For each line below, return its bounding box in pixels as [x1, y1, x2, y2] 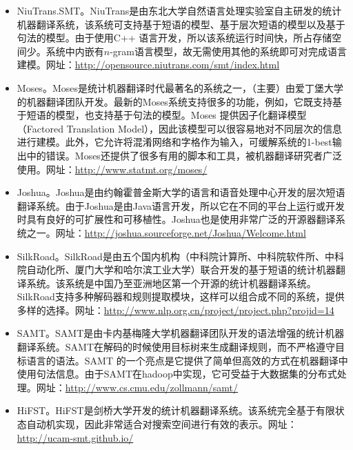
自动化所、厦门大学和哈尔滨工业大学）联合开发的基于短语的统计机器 [26, 262, 336, 277]
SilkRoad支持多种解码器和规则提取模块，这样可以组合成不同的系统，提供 [17, 289, 345, 304]
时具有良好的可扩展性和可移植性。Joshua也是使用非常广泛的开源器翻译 [17, 212, 336, 226]
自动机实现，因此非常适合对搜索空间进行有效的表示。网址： [26, 417, 297, 431]
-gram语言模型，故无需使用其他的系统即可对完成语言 [110, 43, 347, 58]
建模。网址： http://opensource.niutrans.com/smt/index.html [17, 57, 280, 72]
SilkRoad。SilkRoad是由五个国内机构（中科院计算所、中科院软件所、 [17, 248, 325, 263]
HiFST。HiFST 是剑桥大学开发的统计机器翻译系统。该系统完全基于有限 [17, 403, 335, 418]
